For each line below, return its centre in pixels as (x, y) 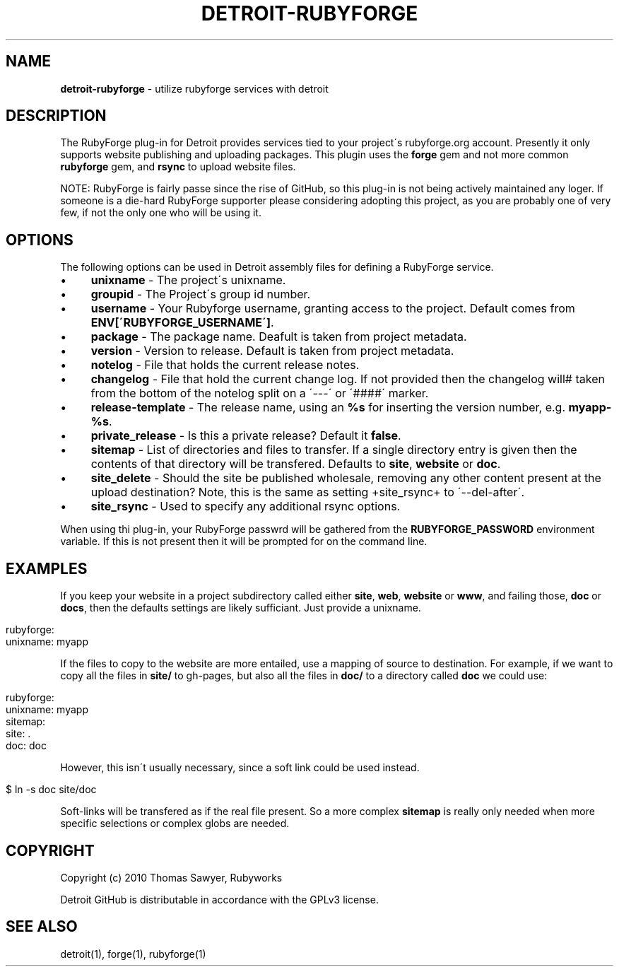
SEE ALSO (42, 927)
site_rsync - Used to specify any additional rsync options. (246, 507)
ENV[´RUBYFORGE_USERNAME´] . (182, 323)
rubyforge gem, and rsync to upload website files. (178, 167)
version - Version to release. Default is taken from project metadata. (272, 351)
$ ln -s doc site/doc (51, 790)
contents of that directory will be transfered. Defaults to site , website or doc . (296, 464)
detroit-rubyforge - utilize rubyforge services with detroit (194, 88)
